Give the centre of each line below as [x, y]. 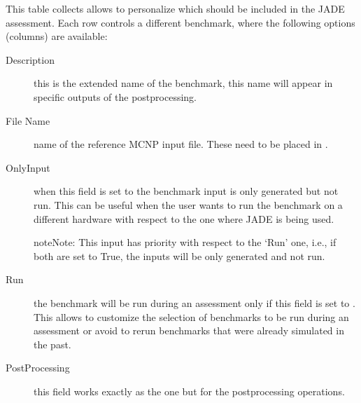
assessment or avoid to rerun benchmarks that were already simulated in [189, 330]
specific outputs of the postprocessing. [115, 96]
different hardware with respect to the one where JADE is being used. [184, 218]
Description [30, 59]
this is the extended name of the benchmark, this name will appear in [183, 83]
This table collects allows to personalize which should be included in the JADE [175, 8]
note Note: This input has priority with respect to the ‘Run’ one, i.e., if [185, 242]
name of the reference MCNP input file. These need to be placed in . [181, 144]
